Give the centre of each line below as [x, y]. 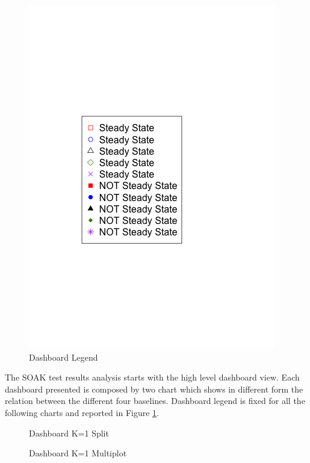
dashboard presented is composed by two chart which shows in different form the [154, 389]
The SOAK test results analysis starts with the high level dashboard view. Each [152, 377]
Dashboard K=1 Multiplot [78, 453]
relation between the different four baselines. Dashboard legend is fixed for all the [155, 401]
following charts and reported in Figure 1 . [82, 412]
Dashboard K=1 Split [69, 433]
